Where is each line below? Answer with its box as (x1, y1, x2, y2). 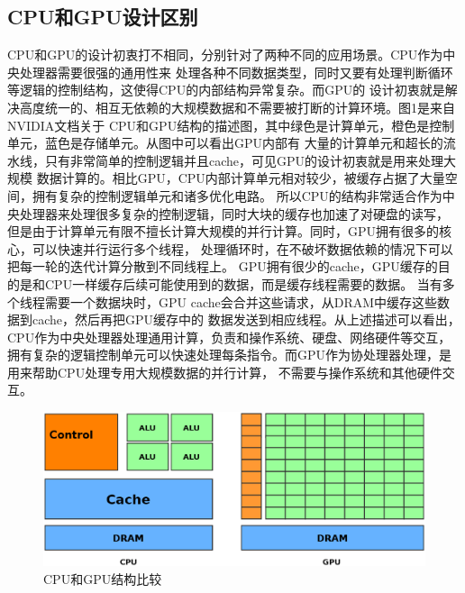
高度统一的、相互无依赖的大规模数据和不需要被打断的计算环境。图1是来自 (19, 97, 455, 116)
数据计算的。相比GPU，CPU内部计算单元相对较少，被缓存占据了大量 (36, 169, 445, 187)
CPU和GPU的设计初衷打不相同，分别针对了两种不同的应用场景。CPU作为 (7, 45, 443, 64)
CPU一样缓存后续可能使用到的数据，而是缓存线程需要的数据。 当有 (44, 274, 442, 293)
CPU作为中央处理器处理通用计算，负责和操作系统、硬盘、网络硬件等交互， (7, 327, 451, 346)
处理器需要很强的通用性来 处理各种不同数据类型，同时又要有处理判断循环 (19, 62, 453, 81)
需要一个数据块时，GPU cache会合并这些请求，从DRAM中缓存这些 (44, 292, 438, 311)
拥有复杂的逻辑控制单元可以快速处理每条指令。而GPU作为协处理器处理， (7, 345, 440, 364)
